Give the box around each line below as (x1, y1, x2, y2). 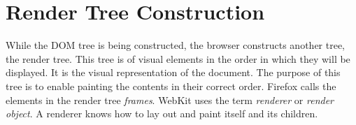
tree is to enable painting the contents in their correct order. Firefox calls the (6, 78, 336, 93)
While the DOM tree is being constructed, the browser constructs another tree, (6, 38, 346, 52)
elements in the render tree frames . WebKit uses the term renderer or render (6, 92, 334, 107)
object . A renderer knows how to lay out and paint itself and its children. (6, 106, 318, 121)
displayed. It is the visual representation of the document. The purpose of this (6, 65, 341, 80)
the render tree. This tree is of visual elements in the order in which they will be (6, 51, 350, 66)
